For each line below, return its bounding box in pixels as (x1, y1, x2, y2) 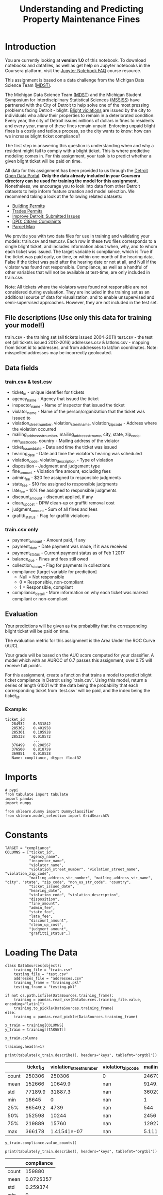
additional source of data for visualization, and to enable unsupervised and (5, 294, 155, 300)
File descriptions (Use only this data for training (5, 313, 152, 322)
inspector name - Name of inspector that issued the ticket (12, 402, 125, 409)
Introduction (5, 41, 56, 52)
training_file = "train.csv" (14, 967, 73, 972)
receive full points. (5, 662, 42, 668)
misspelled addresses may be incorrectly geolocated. (5, 349, 113, 355)
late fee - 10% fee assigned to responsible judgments (12, 487, 117, 494)
